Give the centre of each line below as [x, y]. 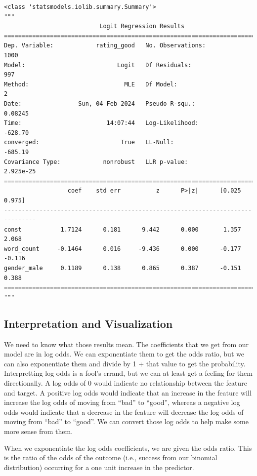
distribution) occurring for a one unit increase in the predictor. [99, 467]
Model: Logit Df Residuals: [98, 65]
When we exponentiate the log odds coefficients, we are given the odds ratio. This [128, 448]
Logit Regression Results [142, 26]
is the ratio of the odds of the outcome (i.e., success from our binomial [111, 457]
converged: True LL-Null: [89, 142]
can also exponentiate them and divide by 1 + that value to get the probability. [125, 363]
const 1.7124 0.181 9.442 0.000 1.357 [123, 229]
